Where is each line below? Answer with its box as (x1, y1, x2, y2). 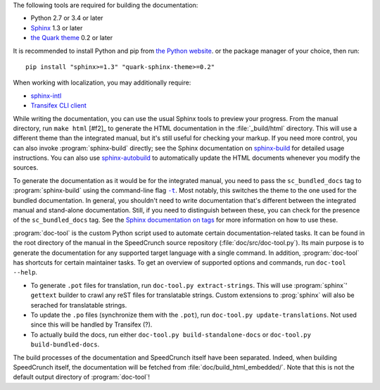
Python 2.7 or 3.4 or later (30, 14, 103, 23)
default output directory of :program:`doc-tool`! (13, 373, 151, 382)
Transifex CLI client (30, 101, 87, 110)
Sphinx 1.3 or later (30, 23, 83, 32)
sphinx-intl (30, 92, 62, 100)
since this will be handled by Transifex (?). (30, 320, 153, 329)
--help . (13, 268, 38, 277)
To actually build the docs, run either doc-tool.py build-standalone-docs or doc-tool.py (30, 330, 311, 339)
